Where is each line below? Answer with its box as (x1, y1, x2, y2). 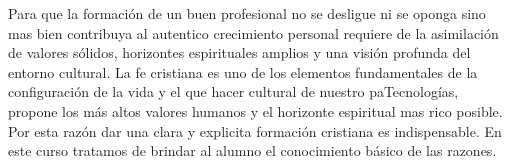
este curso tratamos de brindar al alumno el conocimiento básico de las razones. (8, 140, 497, 161)
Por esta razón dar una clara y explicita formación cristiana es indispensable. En (8, 120, 502, 141)
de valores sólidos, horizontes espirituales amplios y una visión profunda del (8, 42, 471, 63)
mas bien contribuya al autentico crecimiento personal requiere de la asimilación (8, 22, 499, 43)
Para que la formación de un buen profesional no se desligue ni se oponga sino (8, 3, 486, 23)
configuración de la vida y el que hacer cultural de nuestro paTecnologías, (8, 81, 459, 102)
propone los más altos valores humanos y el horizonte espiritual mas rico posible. (8, 100, 503, 121)
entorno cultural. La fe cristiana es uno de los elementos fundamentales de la (8, 61, 478, 82)
